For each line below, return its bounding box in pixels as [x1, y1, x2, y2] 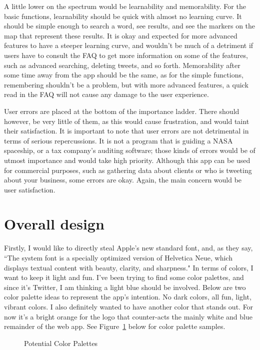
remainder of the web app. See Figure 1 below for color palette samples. [4, 321, 225, 331]
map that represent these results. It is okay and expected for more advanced [4, 30, 237, 40]
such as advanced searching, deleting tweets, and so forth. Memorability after [4, 59, 240, 70]
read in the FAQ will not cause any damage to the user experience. [4, 89, 209, 99]
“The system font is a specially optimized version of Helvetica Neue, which [4, 252, 232, 262]
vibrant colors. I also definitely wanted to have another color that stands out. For [4, 301, 253, 311]
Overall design [4, 213, 104, 234]
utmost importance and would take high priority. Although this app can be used [4, 154, 250, 165]
